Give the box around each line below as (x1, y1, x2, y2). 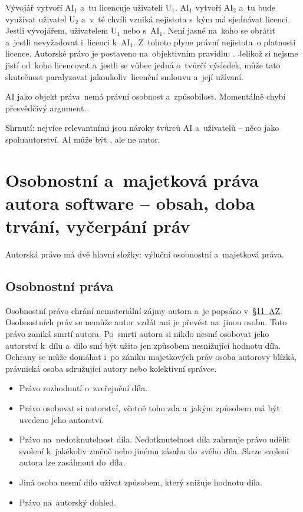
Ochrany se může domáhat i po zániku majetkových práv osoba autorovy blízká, (5, 351, 297, 363)
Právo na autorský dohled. (19, 496, 116, 508)
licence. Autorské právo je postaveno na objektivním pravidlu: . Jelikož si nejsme (5, 47, 298, 60)
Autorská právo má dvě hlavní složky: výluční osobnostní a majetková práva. (5, 248, 284, 260)
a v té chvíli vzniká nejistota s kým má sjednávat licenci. (81, 12, 291, 25)
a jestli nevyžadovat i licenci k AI (5, 35, 130, 48)
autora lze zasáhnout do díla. (19, 456, 126, 468)
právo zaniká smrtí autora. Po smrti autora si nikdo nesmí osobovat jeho (5, 328, 269, 340)
